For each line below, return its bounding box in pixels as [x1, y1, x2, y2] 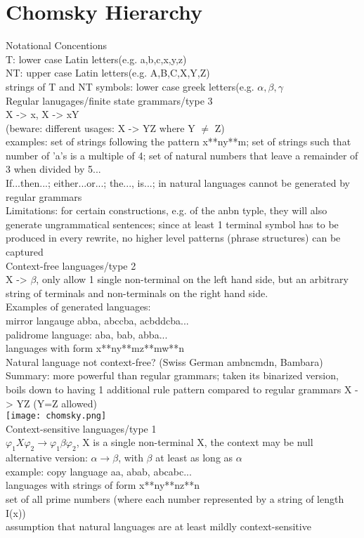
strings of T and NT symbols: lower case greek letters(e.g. [6, 79, 254, 93]
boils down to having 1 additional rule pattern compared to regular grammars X [6, 381, 352, 396]
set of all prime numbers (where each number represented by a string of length [6, 491, 344, 506]
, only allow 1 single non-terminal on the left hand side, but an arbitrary [36, 272, 349, 287]
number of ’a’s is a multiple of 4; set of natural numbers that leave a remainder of [6, 147, 358, 162]
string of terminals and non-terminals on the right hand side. [6, 285, 268, 300]
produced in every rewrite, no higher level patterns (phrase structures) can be [6, 230, 341, 245]
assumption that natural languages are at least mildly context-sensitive [6, 519, 311, 534]
